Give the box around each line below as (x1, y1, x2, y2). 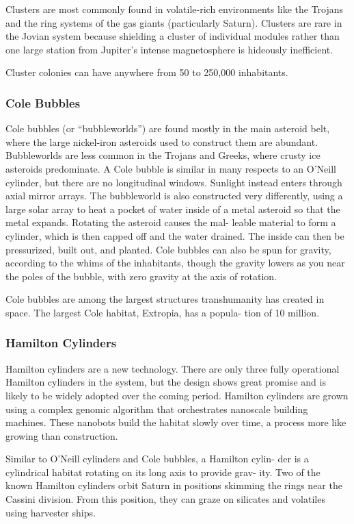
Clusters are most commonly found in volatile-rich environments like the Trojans (5, 2, 344, 16)
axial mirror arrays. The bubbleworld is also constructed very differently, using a (5, 188, 343, 203)
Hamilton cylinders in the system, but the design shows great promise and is (5, 375, 326, 389)
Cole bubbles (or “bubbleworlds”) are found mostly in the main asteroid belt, (5, 121, 330, 136)
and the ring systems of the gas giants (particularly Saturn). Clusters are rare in (5, 15, 342, 29)
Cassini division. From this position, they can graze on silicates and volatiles (5, 492, 325, 506)
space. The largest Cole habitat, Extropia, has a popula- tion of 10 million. (5, 305, 320, 319)
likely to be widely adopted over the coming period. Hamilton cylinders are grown (5, 388, 349, 402)
